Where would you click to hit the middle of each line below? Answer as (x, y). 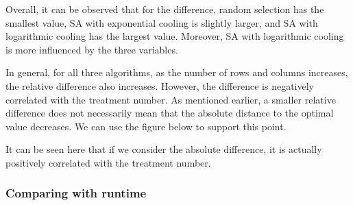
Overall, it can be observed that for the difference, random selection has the (165, 9)
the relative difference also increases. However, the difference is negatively (160, 85)
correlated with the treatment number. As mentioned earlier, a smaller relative (171, 99)
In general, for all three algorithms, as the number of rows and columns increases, (177, 72)
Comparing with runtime (76, 193)
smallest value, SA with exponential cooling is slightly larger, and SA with (162, 22)
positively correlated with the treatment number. (108, 162)
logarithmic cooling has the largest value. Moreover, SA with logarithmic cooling (175, 36)
